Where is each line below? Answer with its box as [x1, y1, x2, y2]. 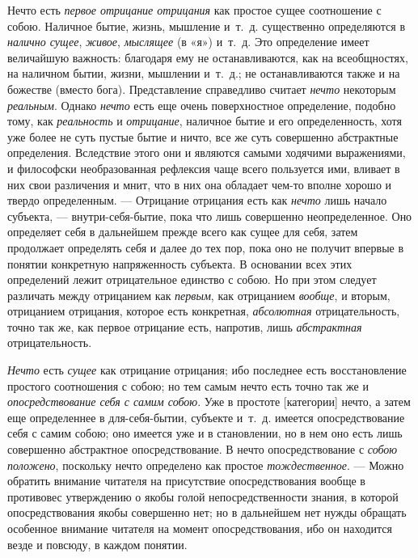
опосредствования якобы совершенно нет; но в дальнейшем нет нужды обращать [7, 504, 407, 521]
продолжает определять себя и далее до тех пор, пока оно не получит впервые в [7, 239, 404, 256]
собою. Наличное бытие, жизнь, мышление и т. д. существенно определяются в [7, 17, 406, 34]
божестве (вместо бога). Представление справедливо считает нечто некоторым [7, 80, 396, 97]
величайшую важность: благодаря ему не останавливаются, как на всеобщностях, [7, 49, 408, 66]
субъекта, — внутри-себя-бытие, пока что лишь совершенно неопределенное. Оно [7, 207, 412, 224]
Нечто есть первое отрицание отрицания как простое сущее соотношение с [7, 2, 382, 18]
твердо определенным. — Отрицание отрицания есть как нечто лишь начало [7, 192, 387, 209]
